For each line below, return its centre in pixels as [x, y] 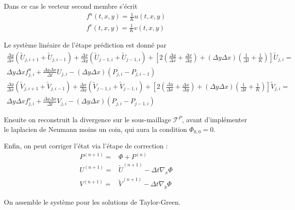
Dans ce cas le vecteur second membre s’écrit [71, 6]
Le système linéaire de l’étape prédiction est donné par [85, 45]
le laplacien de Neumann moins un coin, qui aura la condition [96, 129]
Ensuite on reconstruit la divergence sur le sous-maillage [88, 120]
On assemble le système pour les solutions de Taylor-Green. [92, 202]
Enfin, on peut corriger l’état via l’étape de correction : [86, 146]
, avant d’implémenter [214, 120]
